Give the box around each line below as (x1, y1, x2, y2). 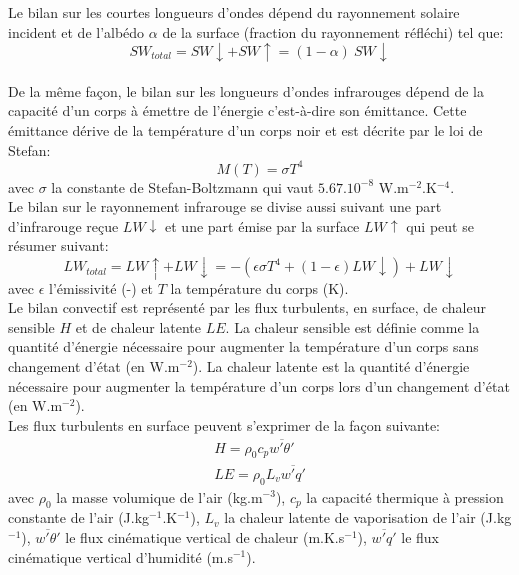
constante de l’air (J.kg (8, 507, 150, 528)
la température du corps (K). (170, 277, 349, 298)
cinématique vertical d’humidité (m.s (8, 546, 233, 567)
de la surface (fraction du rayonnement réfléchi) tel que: (162, 21, 504, 42)
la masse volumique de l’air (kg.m (56, 486, 263, 507)
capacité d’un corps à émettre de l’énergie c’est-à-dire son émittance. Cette (8, 100, 467, 121)
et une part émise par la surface (165, 215, 360, 236)
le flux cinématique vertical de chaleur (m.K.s (65, 526, 345, 547)
